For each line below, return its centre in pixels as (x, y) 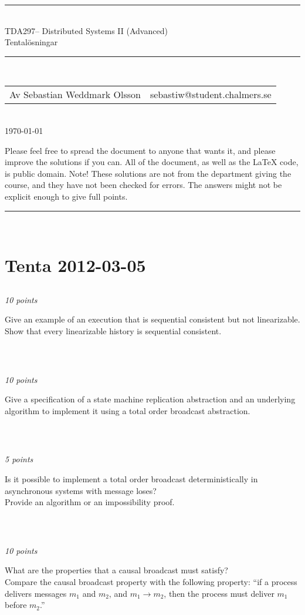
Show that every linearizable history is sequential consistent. (113, 331)
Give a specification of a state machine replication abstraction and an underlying (150, 399)
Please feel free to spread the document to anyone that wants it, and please (140, 150)
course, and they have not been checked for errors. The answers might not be (143, 185)
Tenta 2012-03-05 (75, 265)
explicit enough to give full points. (66, 196)
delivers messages (36, 593)
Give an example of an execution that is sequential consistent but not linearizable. (152, 319)
